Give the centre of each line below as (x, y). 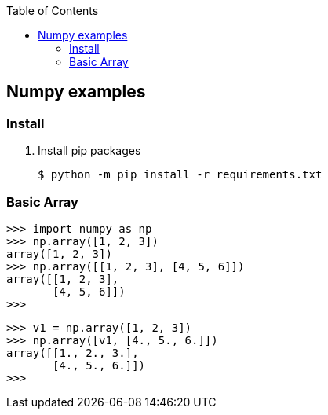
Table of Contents (53, 11)
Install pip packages (89, 151)
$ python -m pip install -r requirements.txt (180, 175)
